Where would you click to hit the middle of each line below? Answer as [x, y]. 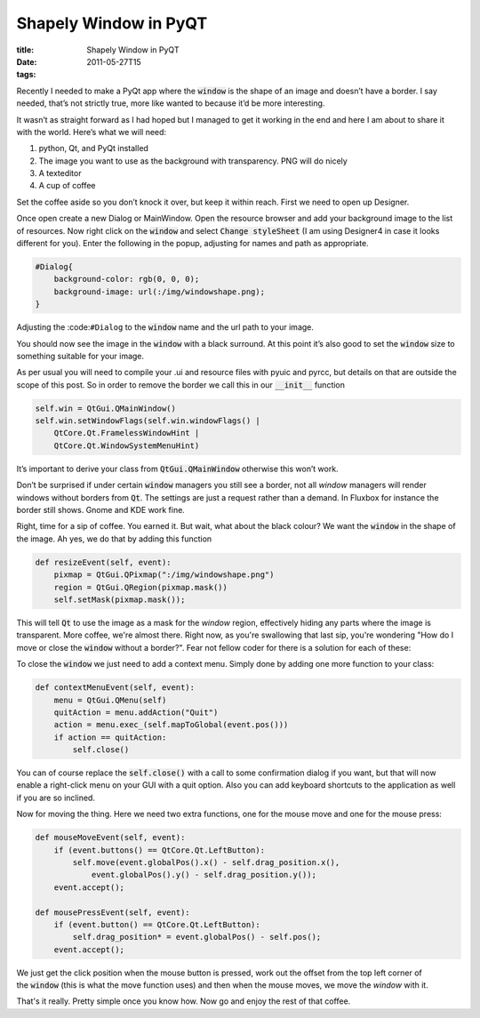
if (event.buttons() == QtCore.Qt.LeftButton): [160, 850]
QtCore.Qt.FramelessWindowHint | [127, 433]
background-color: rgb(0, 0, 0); [127, 279]
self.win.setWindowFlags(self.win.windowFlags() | [148, 421]
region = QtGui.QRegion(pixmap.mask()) [141, 587]
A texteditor [60, 173]
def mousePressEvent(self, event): [112, 912]
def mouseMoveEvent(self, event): [110, 838]
